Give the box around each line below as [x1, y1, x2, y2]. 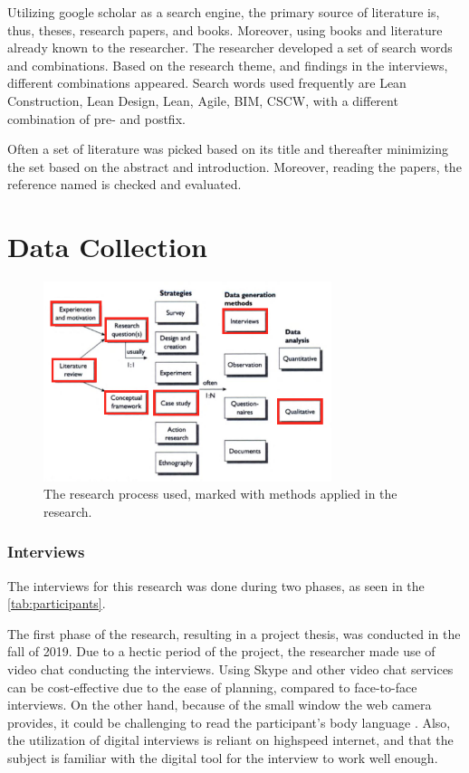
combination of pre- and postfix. [7, 109, 186, 128]
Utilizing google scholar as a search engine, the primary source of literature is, [7, 3, 440, 21]
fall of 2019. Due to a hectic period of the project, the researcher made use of [7, 642, 435, 661]
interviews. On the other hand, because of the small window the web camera [7, 695, 432, 714]
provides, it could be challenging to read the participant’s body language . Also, [7, 712, 451, 731]
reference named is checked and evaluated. [7, 175, 242, 194]
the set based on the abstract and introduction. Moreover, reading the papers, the [7, 157, 462, 176]
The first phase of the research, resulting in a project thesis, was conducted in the [7, 624, 461, 643]
